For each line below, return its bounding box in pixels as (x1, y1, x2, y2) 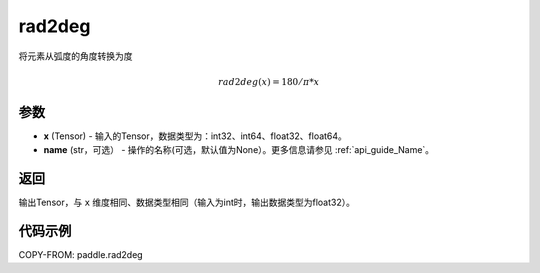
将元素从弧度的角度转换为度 (18, 50, 133, 62)
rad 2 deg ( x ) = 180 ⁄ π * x (218, 76, 320, 87)
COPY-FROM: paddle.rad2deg (18, 249, 144, 261)
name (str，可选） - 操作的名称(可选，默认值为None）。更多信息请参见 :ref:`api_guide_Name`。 (43, 144, 435, 156)
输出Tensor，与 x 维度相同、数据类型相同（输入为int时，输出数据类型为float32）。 (18, 196, 355, 209)
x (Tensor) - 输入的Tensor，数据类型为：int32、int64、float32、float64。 (43, 130, 347, 142)
